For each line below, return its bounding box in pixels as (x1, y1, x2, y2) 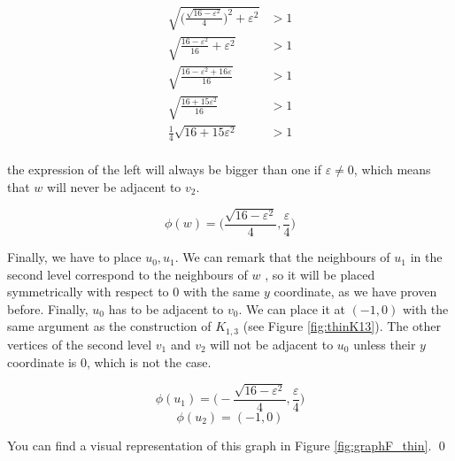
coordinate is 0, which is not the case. (7, 352, 212, 371)
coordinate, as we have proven (274, 282, 437, 301)
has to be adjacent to (108, 299, 224, 318)
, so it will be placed (265, 265, 375, 283)
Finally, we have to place (7, 248, 142, 266)
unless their (353, 334, 416, 353)
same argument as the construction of (7, 317, 212, 335)
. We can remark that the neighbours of (174, 248, 390, 266)
